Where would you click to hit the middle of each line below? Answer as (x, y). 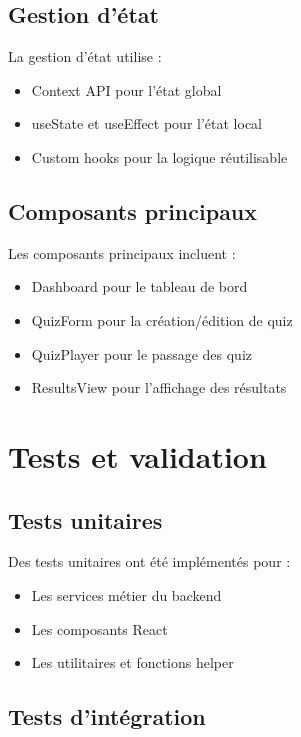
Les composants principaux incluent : (122, 252)
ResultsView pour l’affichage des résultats (159, 387)
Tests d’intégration (107, 716)
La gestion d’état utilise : (85, 56)
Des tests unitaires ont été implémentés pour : (149, 561)
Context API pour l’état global (126, 89)
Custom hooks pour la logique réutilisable (159, 156)
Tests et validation (137, 455)
